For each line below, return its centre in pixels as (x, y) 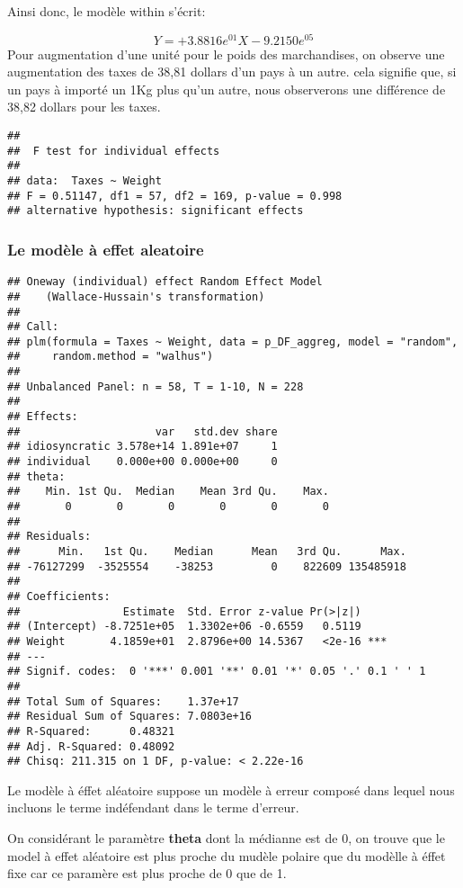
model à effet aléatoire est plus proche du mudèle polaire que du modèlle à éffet (227, 855)
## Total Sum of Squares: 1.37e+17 (123, 701)
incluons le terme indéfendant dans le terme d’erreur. (153, 807)
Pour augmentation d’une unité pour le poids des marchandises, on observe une (226, 54)
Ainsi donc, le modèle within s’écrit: (107, 11)
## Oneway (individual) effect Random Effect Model (165, 282)
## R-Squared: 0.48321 (91, 731)
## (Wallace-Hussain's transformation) (136, 296)
